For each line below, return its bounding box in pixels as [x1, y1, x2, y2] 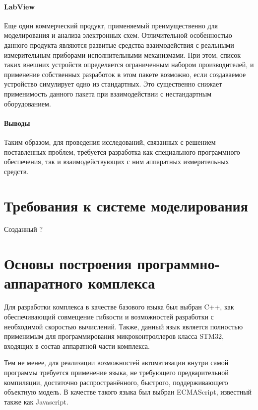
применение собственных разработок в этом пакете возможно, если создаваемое [4, 69, 246, 79]
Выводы [4, 117, 30, 128]
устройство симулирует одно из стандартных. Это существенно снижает [4, 79, 222, 89]
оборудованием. [4, 98, 51, 108]
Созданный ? [4, 224, 43, 234]
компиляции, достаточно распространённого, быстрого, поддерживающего [4, 377, 228, 387]
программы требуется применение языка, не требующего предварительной [4, 367, 229, 377]
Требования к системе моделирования [4, 195, 248, 215]
